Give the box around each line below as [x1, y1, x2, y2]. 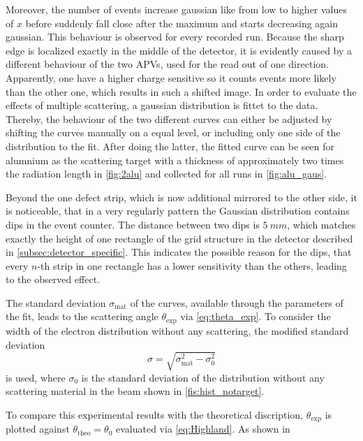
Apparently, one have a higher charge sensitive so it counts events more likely [6, 70, 336, 85]
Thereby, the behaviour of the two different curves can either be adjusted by [6, 111, 332, 126]
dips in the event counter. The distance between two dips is [6, 217, 260, 231]
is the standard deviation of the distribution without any [81, 370, 325, 384]
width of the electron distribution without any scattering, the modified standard [6, 323, 349, 338]
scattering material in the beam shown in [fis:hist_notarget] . [6, 384, 265, 398]
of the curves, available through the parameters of [130, 295, 343, 310]
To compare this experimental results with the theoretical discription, [6, 407, 303, 421]
